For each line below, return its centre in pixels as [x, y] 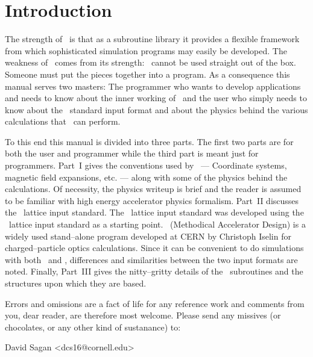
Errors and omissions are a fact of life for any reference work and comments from [155, 303]
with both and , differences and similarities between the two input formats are [151, 259]
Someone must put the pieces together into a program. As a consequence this [147, 74]
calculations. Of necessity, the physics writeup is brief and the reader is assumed [153, 189]
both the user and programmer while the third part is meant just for [132, 153]
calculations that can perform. [63, 121]
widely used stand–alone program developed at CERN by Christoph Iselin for [148, 236]
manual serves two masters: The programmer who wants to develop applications [153, 86]
